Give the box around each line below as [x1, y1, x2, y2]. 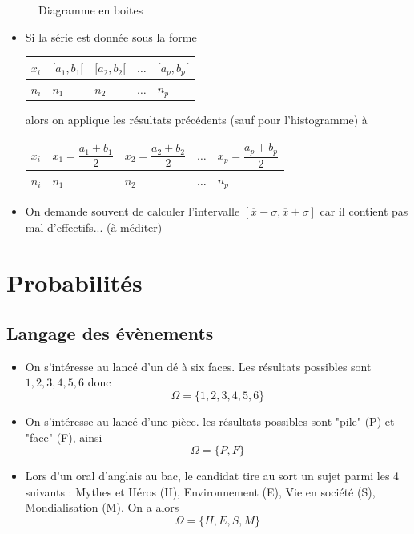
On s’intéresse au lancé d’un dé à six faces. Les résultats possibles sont [25, 358, 372, 374]
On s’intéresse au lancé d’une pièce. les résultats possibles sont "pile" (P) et [25, 413, 395, 430]
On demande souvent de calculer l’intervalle [25, 203, 240, 220]
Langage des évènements [6, 321, 214, 346]
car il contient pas [320, 203, 408, 220]
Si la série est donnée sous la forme [25, 28, 197, 45]
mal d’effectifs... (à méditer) [25, 218, 163, 235]
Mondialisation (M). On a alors [25, 499, 179, 516]
